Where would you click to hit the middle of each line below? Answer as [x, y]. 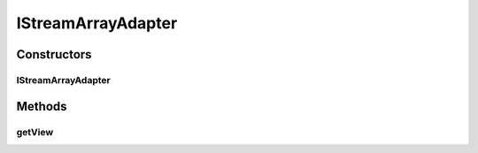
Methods [42, 106]
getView [35, 132]
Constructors [54, 54]
